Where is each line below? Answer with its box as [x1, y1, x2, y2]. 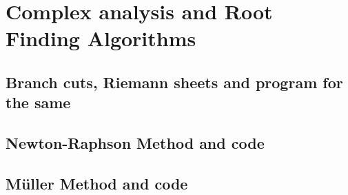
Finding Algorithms [6, 24, 196, 52]
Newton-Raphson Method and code [6, 132, 265, 154]
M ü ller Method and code [6, 172, 188, 194]
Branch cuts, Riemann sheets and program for [6, 71, 343, 92]
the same [6, 92, 71, 113]
